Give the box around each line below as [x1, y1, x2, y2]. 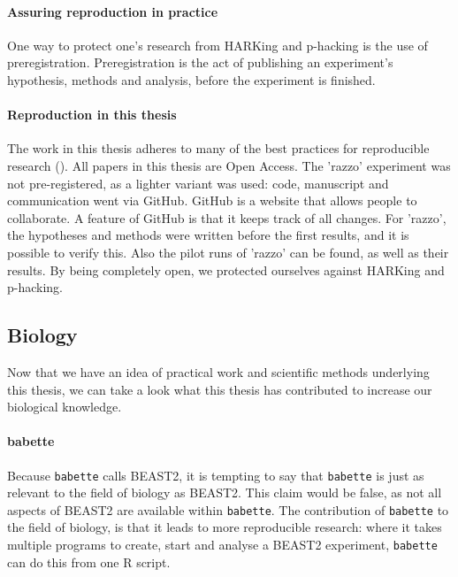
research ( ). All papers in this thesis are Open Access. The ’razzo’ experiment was [7, 156, 451, 174]
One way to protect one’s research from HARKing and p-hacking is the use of [7, 35, 428, 54]
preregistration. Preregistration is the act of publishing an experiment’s [7, 53, 393, 72]
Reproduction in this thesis [7, 105, 177, 124]
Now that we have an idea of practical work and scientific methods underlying [7, 362, 430, 381]
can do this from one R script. [7, 552, 171, 571]
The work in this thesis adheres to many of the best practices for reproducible [7, 139, 430, 158]
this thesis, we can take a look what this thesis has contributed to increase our [7, 380, 432, 398]
